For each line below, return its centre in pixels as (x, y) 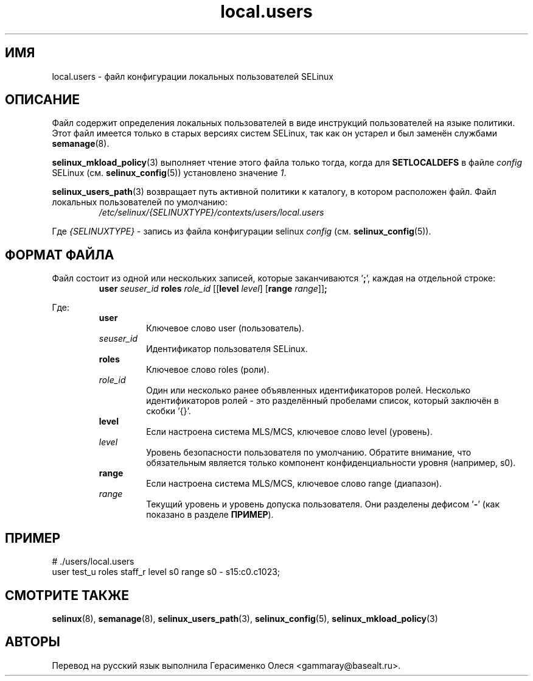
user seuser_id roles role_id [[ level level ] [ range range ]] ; (213, 289)
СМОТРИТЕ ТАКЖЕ (67, 595)
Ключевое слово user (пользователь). (225, 328)
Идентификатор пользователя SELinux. (227, 349)
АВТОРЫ (33, 642)
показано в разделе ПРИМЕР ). (210, 515)
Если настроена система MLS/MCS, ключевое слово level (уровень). (289, 432)
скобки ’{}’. (169, 411)
